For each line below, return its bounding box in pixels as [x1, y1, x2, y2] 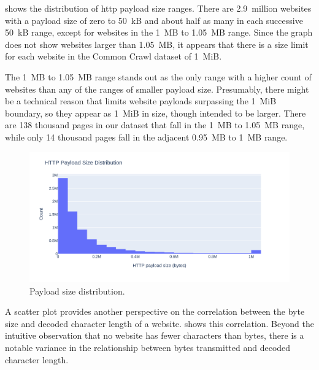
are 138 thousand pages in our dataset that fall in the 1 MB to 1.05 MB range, [5, 118, 305, 131]
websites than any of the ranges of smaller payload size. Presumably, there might [5, 82, 309, 95]
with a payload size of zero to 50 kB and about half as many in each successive [5, 13, 303, 26]
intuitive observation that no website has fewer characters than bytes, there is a [5, 329, 304, 342]
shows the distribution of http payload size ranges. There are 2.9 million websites [5, 2, 312, 14]
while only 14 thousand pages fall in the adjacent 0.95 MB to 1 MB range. [5, 130, 288, 143]
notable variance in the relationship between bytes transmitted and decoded [5, 341, 291, 353]
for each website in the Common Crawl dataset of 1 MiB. [5, 50, 222, 63]
